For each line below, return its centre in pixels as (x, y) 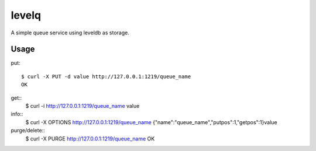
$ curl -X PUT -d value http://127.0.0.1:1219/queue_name (106, 76)
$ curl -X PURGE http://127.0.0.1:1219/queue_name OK (90, 138)
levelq (26, 15)
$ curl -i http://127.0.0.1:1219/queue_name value (83, 106)
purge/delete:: (28, 131)
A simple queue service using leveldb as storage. (70, 33)
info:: (17, 114)
